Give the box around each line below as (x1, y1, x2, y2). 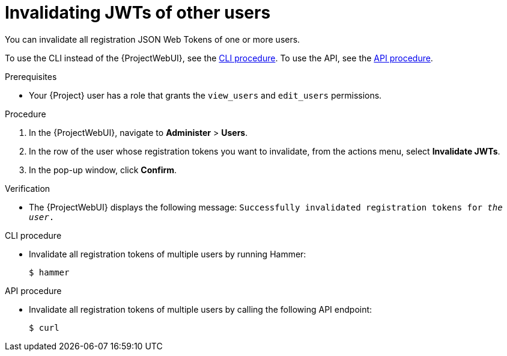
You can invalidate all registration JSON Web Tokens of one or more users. (5, 34, 300, 44)
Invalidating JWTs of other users (5, 2, 271, 23)
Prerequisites (5, 71, 57, 82)
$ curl (29, 322, 59, 333)
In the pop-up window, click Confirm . (29, 164, 177, 175)
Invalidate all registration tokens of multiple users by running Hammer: (29, 248, 306, 259)
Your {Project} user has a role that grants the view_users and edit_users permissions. (29, 90, 382, 100)
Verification (5, 183, 50, 194)
